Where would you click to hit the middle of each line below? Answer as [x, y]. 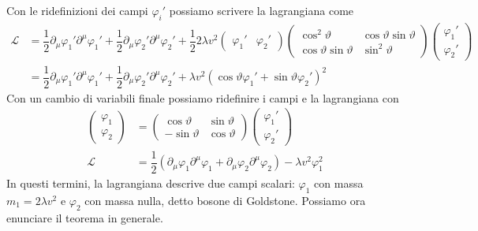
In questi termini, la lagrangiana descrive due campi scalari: [151, 183]
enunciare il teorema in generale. [85, 217]
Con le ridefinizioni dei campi [77, 10]
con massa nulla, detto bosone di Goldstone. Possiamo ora [225, 200]
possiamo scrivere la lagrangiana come [261, 10]
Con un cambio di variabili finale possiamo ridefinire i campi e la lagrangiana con [203, 97]
